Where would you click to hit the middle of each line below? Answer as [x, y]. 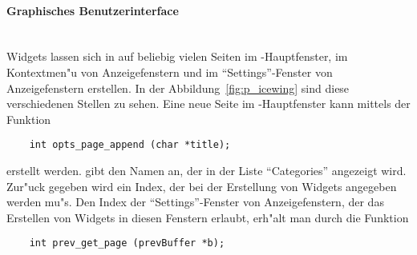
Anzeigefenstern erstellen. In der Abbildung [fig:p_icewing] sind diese [178, 88]
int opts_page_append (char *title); [130, 145]
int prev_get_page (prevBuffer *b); [127, 243]
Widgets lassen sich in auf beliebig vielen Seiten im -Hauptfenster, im [177, 56]
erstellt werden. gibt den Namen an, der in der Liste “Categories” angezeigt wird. [206, 171]
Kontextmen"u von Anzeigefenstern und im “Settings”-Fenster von [170, 72]
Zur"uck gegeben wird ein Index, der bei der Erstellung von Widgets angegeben [202, 186]
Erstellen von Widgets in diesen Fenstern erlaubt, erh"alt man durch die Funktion [208, 217]
